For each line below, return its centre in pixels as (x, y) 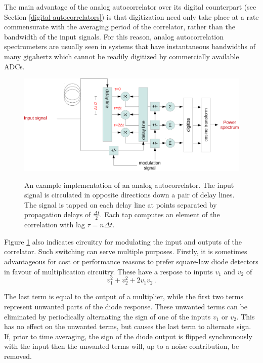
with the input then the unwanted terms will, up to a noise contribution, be (122, 346)
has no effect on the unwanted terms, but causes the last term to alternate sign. (128, 326)
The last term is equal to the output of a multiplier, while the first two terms (124, 296)
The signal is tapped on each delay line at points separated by (121, 204)
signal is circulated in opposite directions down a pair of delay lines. (129, 195)
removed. (18, 356)
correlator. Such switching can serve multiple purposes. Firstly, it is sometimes (126, 251)
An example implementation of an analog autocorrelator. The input (129, 185)
